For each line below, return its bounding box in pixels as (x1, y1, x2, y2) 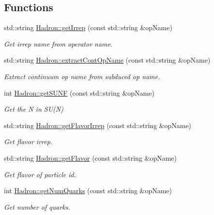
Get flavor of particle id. (4, 169, 76, 179)
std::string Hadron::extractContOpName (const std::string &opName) (4, 55, 211, 65)
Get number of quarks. (4, 201, 70, 212)
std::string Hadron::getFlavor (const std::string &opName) (4, 152, 177, 163)
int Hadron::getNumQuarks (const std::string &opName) (4, 185, 172, 196)
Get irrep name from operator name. (4, 38, 113, 49)
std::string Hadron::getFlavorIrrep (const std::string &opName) (4, 120, 192, 130)
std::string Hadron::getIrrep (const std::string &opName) (4, 22, 172, 33)
